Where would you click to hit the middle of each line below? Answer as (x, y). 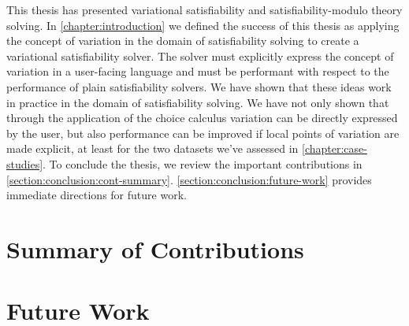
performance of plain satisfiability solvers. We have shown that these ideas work (199, 86)
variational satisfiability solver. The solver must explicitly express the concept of (200, 56)
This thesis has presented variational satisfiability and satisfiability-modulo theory (204, 9)
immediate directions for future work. (97, 195)
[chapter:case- (335, 148)
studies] (25, 163)
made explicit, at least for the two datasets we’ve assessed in (152, 148)
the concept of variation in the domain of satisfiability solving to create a (183, 41)
